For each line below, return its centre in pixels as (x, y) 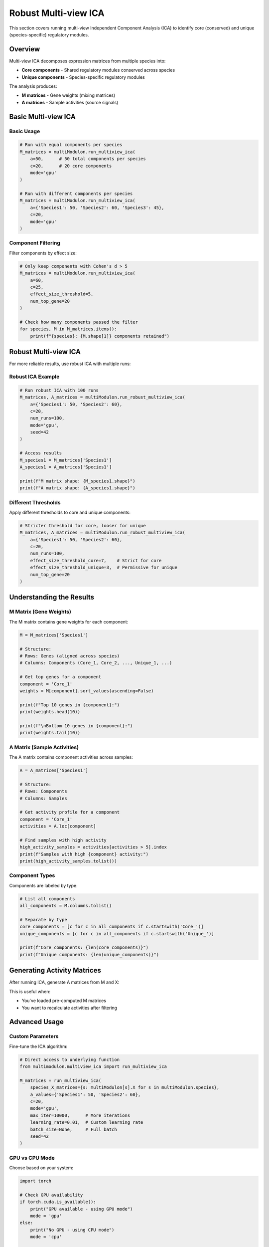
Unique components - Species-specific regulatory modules (83, 77)
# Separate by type (43, 920)
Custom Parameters (34, 1037)
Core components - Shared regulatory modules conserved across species (98, 70)
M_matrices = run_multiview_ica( (61, 1080)
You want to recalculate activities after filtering (69, 1008)
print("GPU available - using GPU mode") (81, 1209)
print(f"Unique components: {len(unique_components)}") (89, 954)
